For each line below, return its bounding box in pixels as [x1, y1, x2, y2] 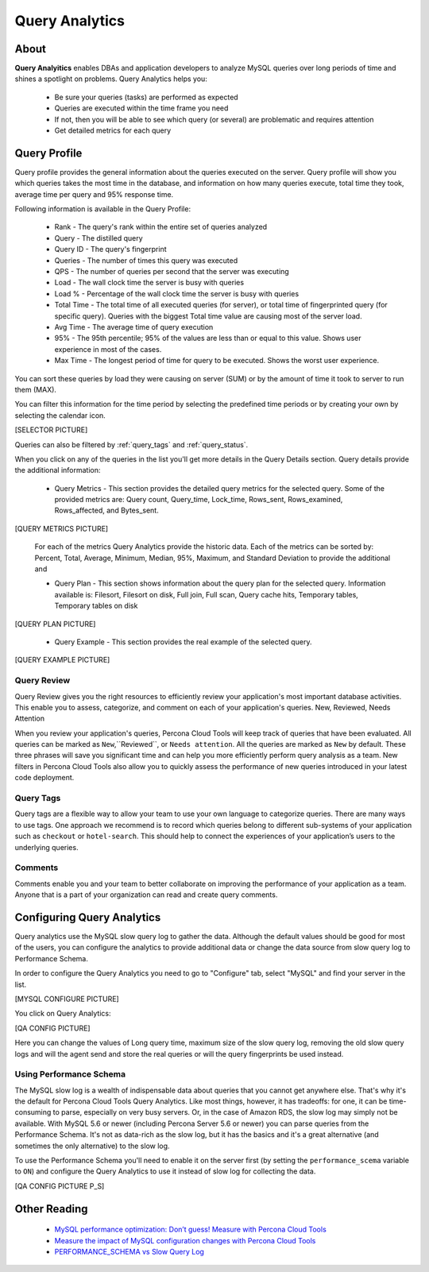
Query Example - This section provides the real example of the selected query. [54, 636, 312, 647]
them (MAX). [14, 385, 57, 394]
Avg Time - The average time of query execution [54, 323, 214, 331]
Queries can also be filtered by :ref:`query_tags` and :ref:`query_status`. [14, 439, 249, 449]
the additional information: [14, 466, 101, 475]
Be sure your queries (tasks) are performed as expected [54, 92, 238, 102]
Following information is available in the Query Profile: [14, 204, 191, 214]
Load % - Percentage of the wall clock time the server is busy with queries [54, 288, 300, 298]
